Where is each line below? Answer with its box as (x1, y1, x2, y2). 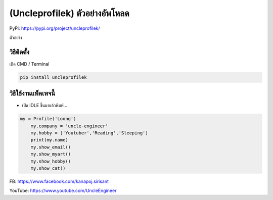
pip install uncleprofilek (20, 74, 87, 80)
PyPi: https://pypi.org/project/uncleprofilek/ (9, 25, 101, 31)
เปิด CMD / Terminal (9, 61, 50, 67)
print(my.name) (30, 137, 68, 143)
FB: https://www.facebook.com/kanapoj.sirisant (9, 178, 109, 184)
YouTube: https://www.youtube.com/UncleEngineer (9, 187, 117, 194)
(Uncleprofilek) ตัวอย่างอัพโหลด (9, 8, 129, 19)
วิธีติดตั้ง (9, 47, 30, 56)
